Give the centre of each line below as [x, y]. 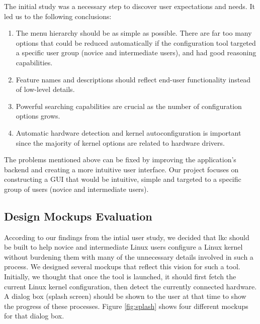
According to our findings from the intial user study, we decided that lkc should [127, 237]
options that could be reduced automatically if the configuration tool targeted [136, 42]
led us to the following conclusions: [58, 16]
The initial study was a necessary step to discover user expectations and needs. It [129, 6]
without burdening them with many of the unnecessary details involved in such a [129, 256]
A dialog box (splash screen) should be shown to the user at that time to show [125, 296]
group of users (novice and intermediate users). [76, 189]
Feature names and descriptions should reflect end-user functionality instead [133, 79]
